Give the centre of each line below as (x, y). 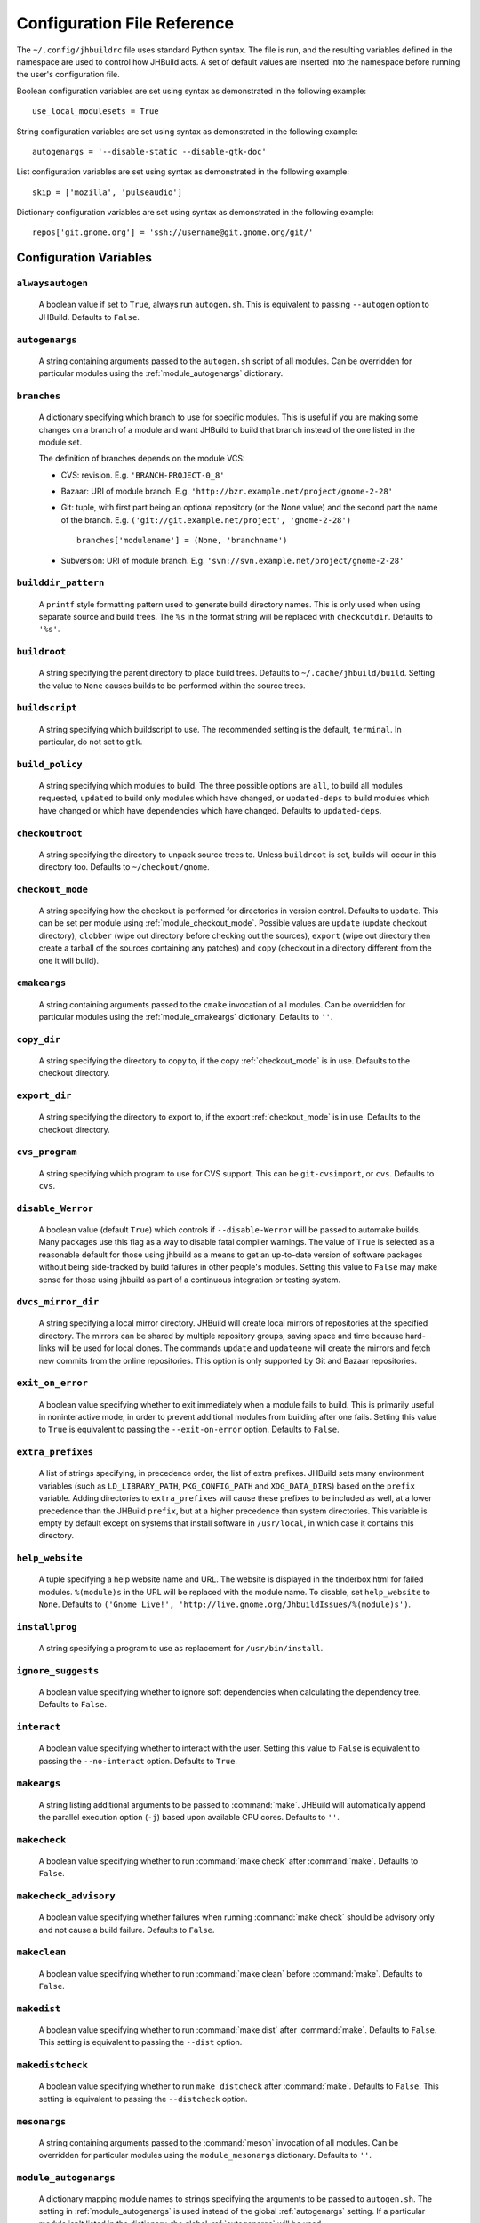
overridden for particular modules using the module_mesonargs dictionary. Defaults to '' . (205, 2155)
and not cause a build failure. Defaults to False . (127, 1930)
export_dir (44, 1096)
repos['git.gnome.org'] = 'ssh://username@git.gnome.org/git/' (173, 233)
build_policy (50, 764)
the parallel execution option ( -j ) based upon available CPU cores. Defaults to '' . (189, 1818)
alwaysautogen (52, 283)
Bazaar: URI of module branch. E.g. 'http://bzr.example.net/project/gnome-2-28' (227, 491)
